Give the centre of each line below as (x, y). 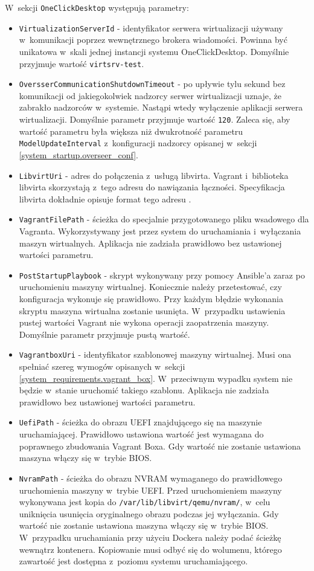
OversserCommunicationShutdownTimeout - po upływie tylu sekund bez (152, 84)
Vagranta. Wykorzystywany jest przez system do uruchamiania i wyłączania (160, 231)
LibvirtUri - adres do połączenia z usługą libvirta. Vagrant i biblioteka (154, 175)
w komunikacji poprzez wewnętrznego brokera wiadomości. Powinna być (153, 40)
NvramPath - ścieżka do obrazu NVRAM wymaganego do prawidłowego (151, 478)
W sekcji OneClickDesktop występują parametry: (97, 7)
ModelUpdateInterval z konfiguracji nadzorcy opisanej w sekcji (138, 143)
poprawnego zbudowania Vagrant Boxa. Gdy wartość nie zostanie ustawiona (160, 446)
